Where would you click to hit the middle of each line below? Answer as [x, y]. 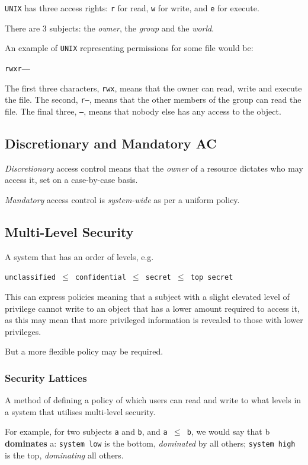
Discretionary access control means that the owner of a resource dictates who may [154, 168]
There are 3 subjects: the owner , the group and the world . [110, 28]
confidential [100, 278]
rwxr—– [17, 69]
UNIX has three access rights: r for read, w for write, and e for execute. [132, 8]
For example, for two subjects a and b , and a [86, 431]
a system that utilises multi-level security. [80, 411]
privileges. [23, 331]
